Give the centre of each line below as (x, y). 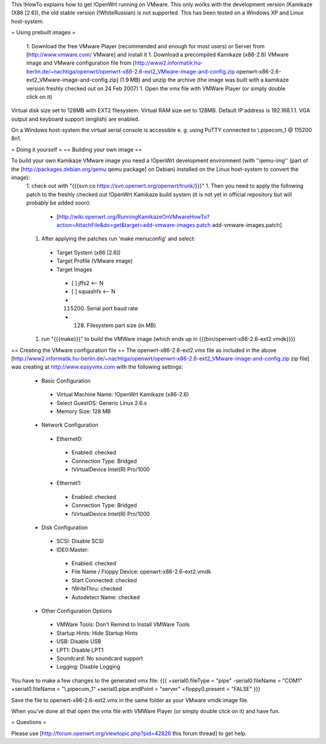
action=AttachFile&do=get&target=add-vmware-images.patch (134, 225)
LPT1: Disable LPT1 (80, 650)
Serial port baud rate (112, 308)
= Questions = (29, 722)
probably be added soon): (59, 203)
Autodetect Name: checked (106, 597)
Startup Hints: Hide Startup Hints (97, 633)
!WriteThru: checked (97, 589)
